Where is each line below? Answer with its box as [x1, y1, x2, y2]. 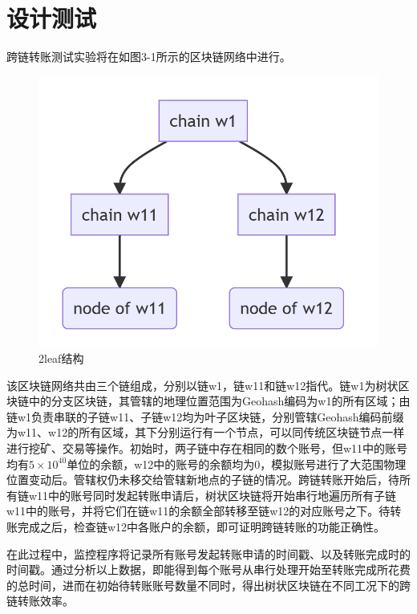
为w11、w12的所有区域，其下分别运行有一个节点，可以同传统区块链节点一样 [6, 424, 405, 441]
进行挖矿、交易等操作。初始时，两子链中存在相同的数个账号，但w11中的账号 [6, 440, 408, 457]
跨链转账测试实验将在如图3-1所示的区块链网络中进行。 [6, 48, 291, 65]
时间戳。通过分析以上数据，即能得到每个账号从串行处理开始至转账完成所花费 [6, 561, 411, 578]
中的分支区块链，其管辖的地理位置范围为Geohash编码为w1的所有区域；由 [28, 392, 411, 409]
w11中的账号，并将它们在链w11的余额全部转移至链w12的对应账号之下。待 [6, 502, 391, 519]
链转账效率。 [6, 592, 74, 609]
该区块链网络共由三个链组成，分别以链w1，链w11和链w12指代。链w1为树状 [6, 376, 399, 393]
